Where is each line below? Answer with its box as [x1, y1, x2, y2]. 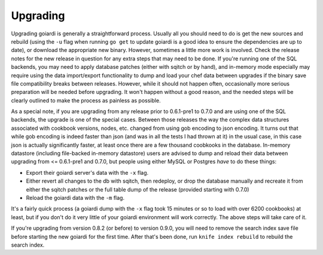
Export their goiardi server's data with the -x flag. [26, 169, 149, 176]
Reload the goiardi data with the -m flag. [26, 194, 125, 201]
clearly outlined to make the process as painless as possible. [11, 96, 161, 104]
